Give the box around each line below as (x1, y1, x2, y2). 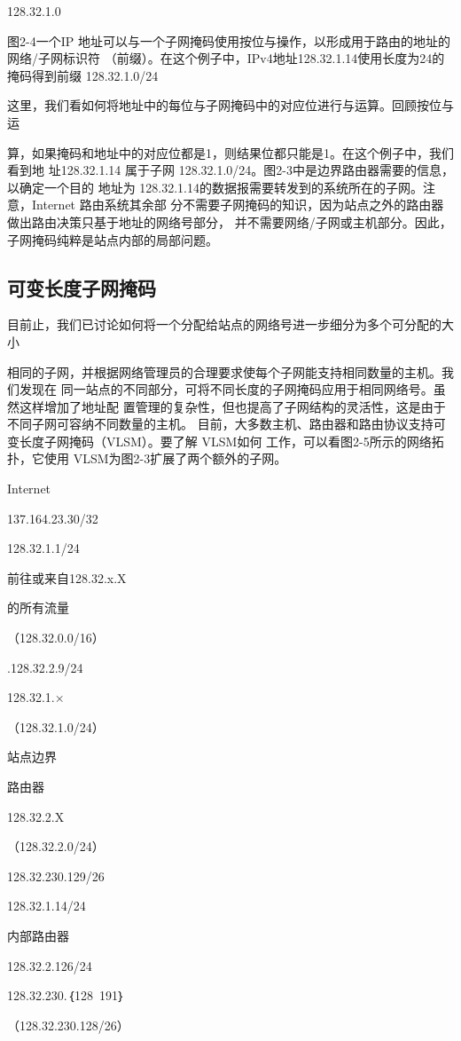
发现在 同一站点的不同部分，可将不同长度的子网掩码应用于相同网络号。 (19, 380, 434, 398)
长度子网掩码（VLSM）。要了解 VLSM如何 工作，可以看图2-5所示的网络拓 (19, 431, 444, 450)
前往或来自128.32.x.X (7, 568, 127, 587)
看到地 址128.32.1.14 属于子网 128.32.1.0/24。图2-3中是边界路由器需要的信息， (7, 161, 454, 179)
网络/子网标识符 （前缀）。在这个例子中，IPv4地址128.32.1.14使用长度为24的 (7, 49, 445, 67)
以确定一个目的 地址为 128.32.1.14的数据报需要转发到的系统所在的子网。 (7, 177, 423, 196)
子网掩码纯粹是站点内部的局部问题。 (7, 230, 218, 248)
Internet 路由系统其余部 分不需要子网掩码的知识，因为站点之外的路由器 (31, 195, 444, 214)
